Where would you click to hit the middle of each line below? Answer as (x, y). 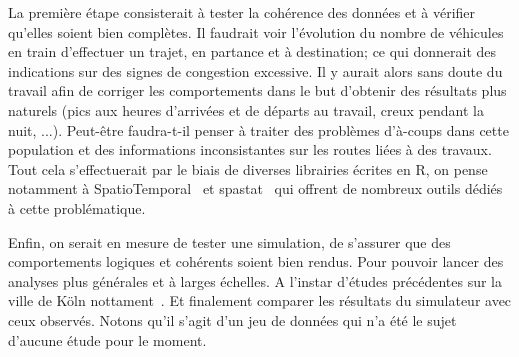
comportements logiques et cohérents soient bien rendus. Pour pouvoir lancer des (256, 261)
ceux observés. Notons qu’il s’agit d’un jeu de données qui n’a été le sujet (232, 319)
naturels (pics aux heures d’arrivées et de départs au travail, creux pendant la (246, 109)
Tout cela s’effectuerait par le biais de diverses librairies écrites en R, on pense (248, 168)
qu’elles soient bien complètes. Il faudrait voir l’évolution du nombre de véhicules (256, 31)
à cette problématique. (77, 207)
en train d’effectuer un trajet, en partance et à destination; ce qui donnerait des (252, 51)
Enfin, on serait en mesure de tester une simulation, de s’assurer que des (229, 241)
